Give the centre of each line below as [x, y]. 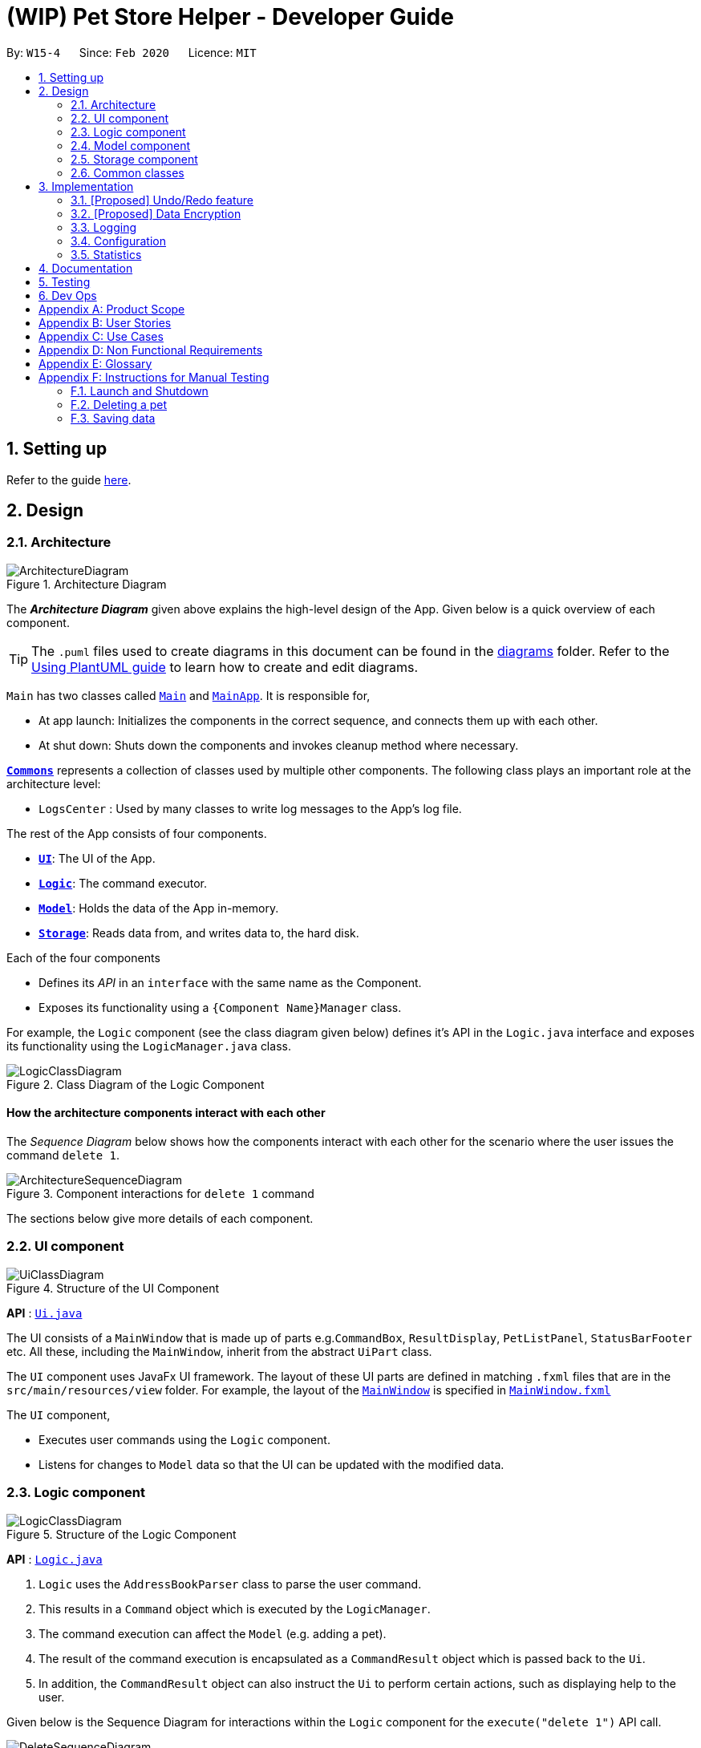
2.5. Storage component [134, 159]
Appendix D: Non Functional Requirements [151, 350]
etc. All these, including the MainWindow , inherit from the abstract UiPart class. [219, 1351]
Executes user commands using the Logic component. [184, 1439]
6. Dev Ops [68, 295]
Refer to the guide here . [69, 479]
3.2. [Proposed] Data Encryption [156, 213]
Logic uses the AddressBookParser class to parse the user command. [230, 1584]
